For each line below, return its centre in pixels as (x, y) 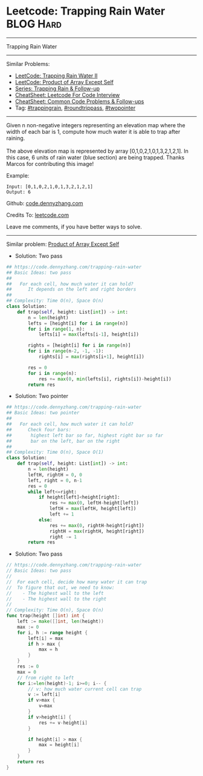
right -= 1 (63, 537)
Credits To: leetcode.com (38, 215)
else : (45, 520)
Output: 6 (19, 192)
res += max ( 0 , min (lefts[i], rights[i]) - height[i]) (105, 379)
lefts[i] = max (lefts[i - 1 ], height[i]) (89, 334)
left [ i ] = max (46, 638)
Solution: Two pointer (41, 396)
